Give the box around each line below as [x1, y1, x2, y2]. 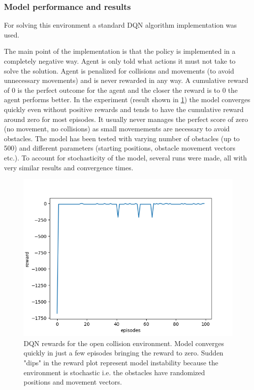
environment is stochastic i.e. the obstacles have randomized [24, 367, 205, 377]
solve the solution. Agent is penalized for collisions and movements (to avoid [4, 65, 234, 76]
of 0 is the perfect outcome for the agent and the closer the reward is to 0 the [4, 84, 238, 95]
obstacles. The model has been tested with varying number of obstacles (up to [4, 133, 240, 143]
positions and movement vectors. [24, 377, 122, 387]
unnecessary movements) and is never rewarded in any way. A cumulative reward [4, 75, 249, 85]
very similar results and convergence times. [4, 162, 133, 172]
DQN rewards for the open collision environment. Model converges [24, 338, 224, 348]
